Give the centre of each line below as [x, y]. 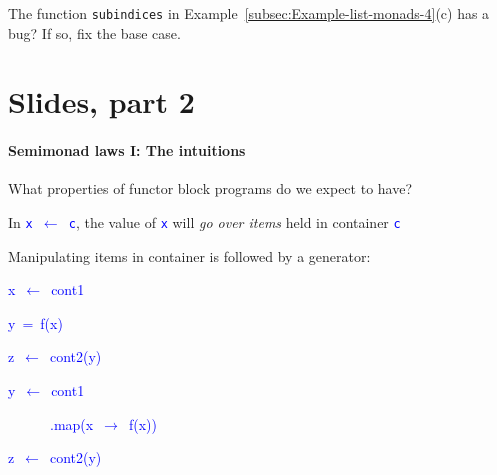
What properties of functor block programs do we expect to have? [210, 188]
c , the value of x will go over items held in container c [234, 222]
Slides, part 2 [101, 101]
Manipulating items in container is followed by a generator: [189, 255]
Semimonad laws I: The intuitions [127, 150]
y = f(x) [35, 322]
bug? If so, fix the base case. [94, 32]
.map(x [71, 423]
